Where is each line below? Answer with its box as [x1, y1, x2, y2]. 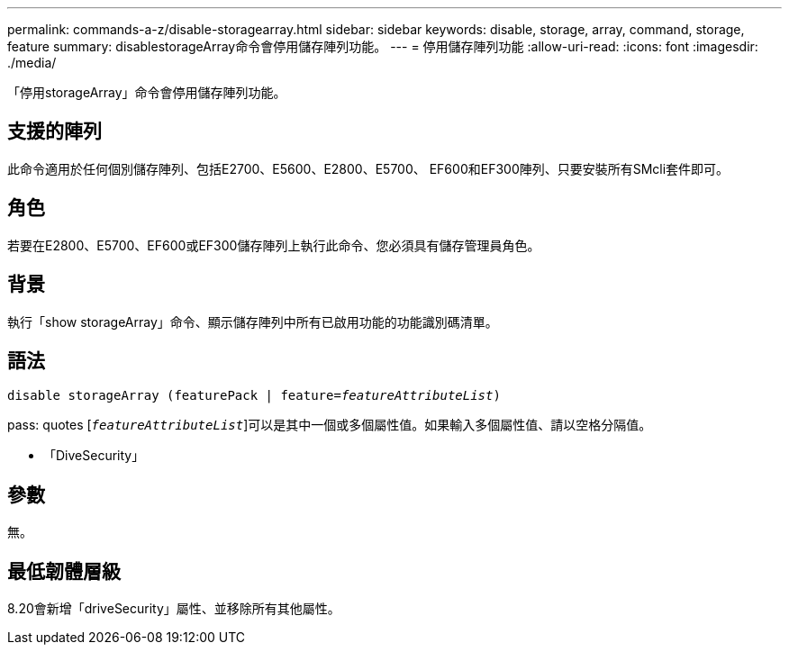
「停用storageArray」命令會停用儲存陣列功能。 [7, 85, 286, 100]
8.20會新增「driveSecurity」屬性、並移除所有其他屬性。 [7, 601, 340, 617]
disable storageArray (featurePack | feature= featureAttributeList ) [7, 388, 501, 403]
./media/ [7, 55, 57, 70]
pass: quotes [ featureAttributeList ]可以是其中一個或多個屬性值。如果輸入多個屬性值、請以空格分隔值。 [7, 417, 652, 433]
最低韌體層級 [7, 559, 121, 583]
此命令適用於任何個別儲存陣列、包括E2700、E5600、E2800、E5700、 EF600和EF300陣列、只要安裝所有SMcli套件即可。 [7, 160, 730, 177]
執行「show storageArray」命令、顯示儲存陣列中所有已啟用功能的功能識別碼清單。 [7, 313, 498, 330]
